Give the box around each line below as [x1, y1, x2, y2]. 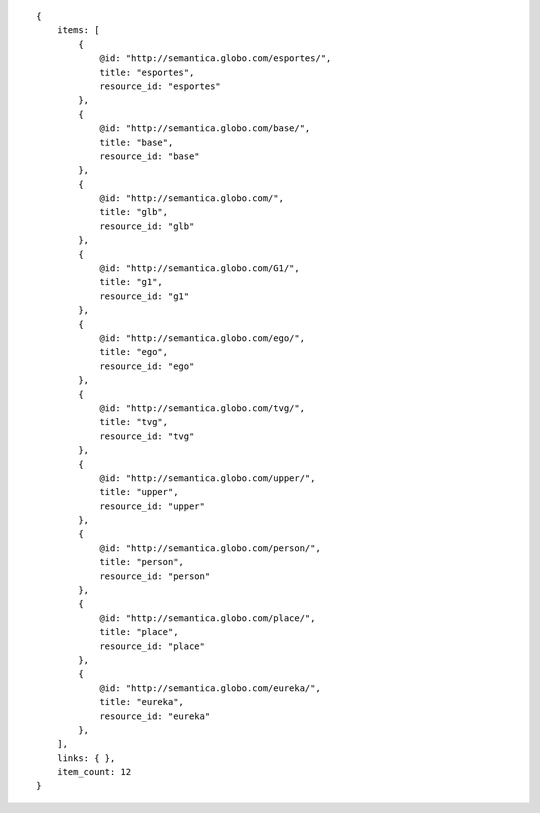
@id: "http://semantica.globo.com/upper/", [99, 472, 316, 484]
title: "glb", [99, 206, 169, 218]
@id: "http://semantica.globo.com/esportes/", [99, 53, 332, 64]
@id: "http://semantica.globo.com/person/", [99, 542, 322, 554]
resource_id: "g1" [99, 290, 190, 302]
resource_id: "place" [99, 640, 205, 652]
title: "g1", [99, 276, 164, 288]
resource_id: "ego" [99, 360, 195, 372]
